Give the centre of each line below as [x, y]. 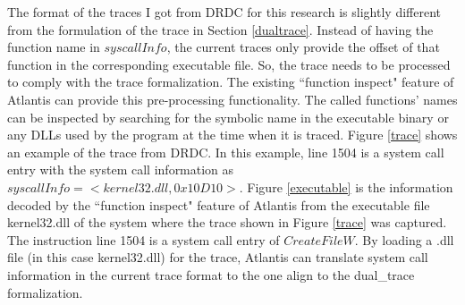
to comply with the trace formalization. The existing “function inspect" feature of [231, 82]
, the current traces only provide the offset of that [303, 47]
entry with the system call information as [121, 169]
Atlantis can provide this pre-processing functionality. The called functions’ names [232, 99]
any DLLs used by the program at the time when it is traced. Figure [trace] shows [232, 135]
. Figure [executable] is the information [346, 186]
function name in [54, 47]
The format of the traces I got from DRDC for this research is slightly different [224, 12]
